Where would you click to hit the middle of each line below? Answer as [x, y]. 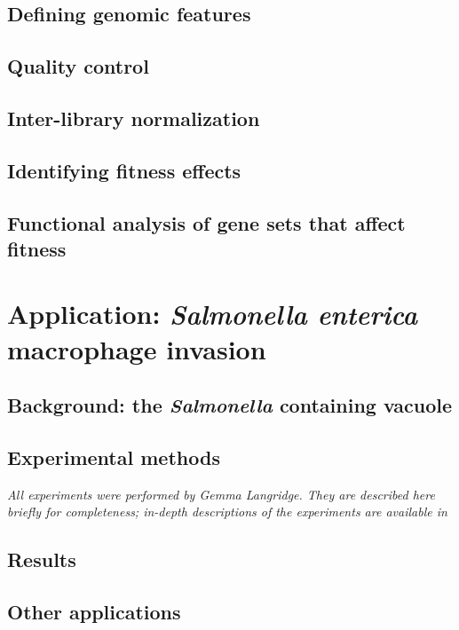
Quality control [78, 66]
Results [42, 559]
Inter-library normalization [134, 118]
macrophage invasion [137, 348]
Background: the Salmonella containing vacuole [230, 405]
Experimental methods [114, 457]
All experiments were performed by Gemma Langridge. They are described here [221, 494]
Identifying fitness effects [124, 170]
